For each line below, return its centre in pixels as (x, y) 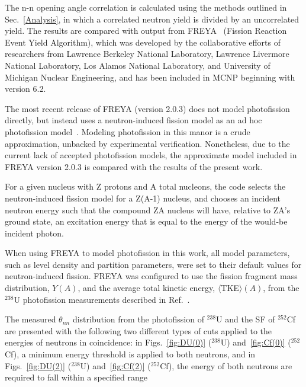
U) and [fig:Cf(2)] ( (115, 365)
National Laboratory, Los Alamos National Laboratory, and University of (138, 65)
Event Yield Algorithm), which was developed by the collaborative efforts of (143, 42)
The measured (30, 319)
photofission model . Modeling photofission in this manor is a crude (128, 131)
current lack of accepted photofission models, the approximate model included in (151, 155)
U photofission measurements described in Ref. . (102, 299)
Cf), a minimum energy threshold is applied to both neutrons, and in (130, 354)
